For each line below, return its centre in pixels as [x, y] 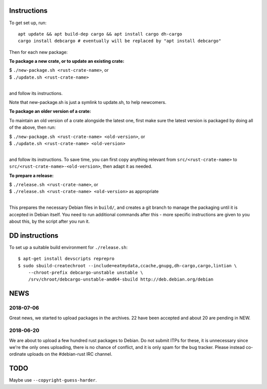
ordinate [18, 354]
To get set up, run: [28, 23]
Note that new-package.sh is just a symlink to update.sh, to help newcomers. [88, 102]
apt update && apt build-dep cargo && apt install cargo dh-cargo [100, 34]
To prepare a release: [31, 175]
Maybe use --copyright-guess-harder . [53, 380]
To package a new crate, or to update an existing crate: [67, 61]
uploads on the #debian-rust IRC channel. [70, 354]
